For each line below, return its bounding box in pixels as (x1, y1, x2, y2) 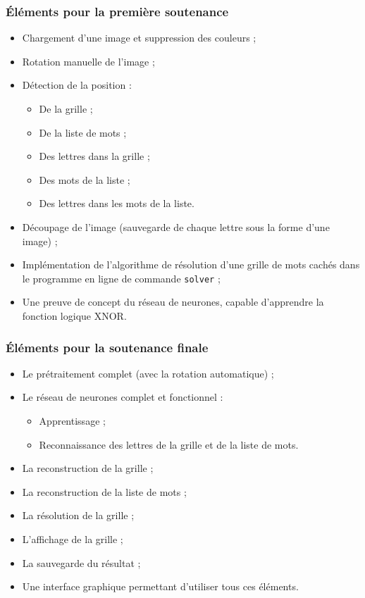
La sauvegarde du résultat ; (22, 555, 141, 570)
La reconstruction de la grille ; (22, 461, 154, 475)
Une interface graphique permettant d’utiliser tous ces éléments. (22, 579, 299, 594)
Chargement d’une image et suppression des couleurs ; (22, 30, 256, 45)
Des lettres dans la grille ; (39, 149, 150, 163)
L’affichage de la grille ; (22, 531, 123, 546)
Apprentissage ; (39, 413, 106, 428)
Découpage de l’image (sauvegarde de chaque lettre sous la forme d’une (22, 219, 330, 234)
